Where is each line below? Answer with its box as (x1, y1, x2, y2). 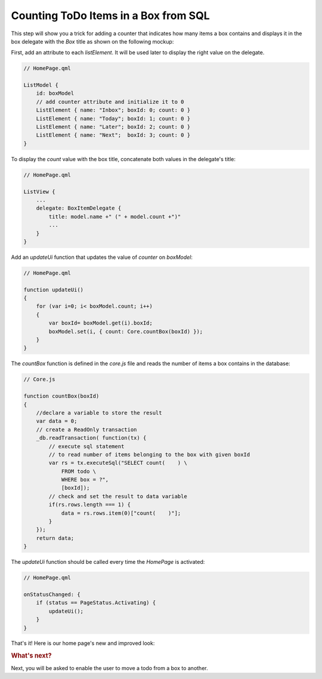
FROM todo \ (61, 468, 97, 474)
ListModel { (23, 82, 59, 89)
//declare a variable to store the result (36, 409, 162, 416)
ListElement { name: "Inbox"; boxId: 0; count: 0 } (36, 107, 191, 113)
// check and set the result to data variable (48, 493, 187, 499)
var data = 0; (36, 418, 78, 425)
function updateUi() (23, 286, 83, 293)
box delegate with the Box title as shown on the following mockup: (11, 38, 174, 45)
